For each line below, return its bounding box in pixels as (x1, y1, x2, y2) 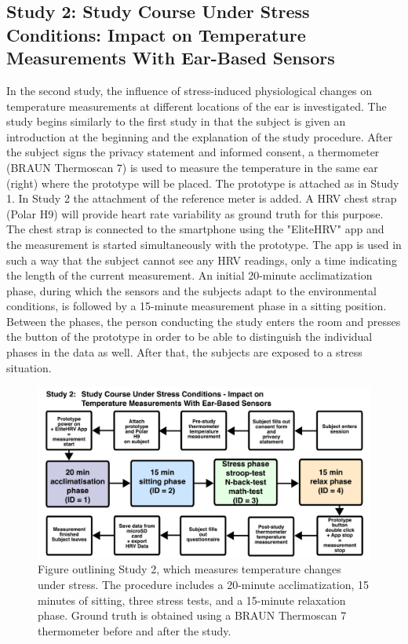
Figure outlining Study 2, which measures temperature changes (38, 561, 341, 577)
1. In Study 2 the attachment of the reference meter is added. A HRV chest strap (6, 190, 397, 207)
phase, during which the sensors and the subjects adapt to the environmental (6, 282, 377, 298)
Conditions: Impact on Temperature (6, 22, 306, 46)
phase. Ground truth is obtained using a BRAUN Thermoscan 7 (38, 607, 347, 624)
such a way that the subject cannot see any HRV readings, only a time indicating (6, 251, 397, 268)
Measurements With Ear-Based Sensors (6, 46, 335, 70)
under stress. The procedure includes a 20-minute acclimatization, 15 (38, 576, 370, 593)
